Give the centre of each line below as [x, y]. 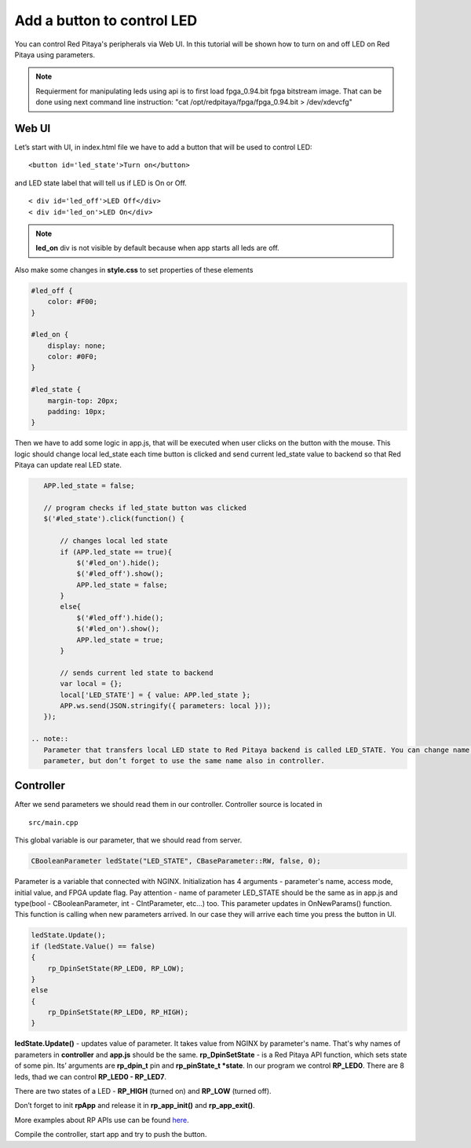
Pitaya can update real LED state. [68, 465]
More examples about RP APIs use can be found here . [102, 1120]
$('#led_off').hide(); [120, 618]
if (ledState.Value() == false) [93, 946]
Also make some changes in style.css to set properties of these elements [134, 270]
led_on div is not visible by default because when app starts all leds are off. [158, 248]
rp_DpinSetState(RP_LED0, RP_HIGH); [118, 1012]
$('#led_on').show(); [118, 629]
